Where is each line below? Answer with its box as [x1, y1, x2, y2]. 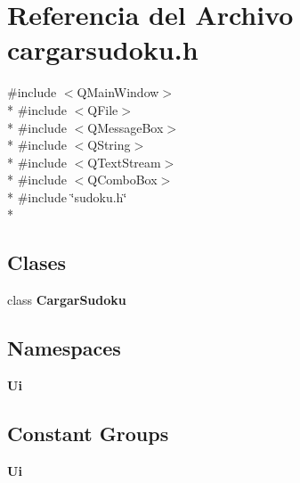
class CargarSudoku [7, 291, 126, 309]
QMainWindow [77, 83, 159, 102]
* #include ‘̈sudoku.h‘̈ [7, 187, 127, 206]
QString [87, 135, 131, 154]
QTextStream [87, 152, 161, 171]
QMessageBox [87, 118, 164, 136]
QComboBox [87, 170, 158, 189]
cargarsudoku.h [7, 31, 199, 68]
